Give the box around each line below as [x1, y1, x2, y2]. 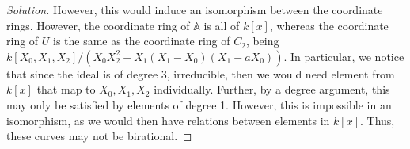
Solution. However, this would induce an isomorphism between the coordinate [6, 2, 383, 17]
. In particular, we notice [283, 48, 404, 64]
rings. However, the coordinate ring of [6, 17, 190, 33]
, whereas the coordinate [269, 17, 389, 33]
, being [245, 32, 279, 49]
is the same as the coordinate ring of [53, 32, 230, 49]
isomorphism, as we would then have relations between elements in [6, 112, 330, 128]
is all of [203, 17, 240, 33]
